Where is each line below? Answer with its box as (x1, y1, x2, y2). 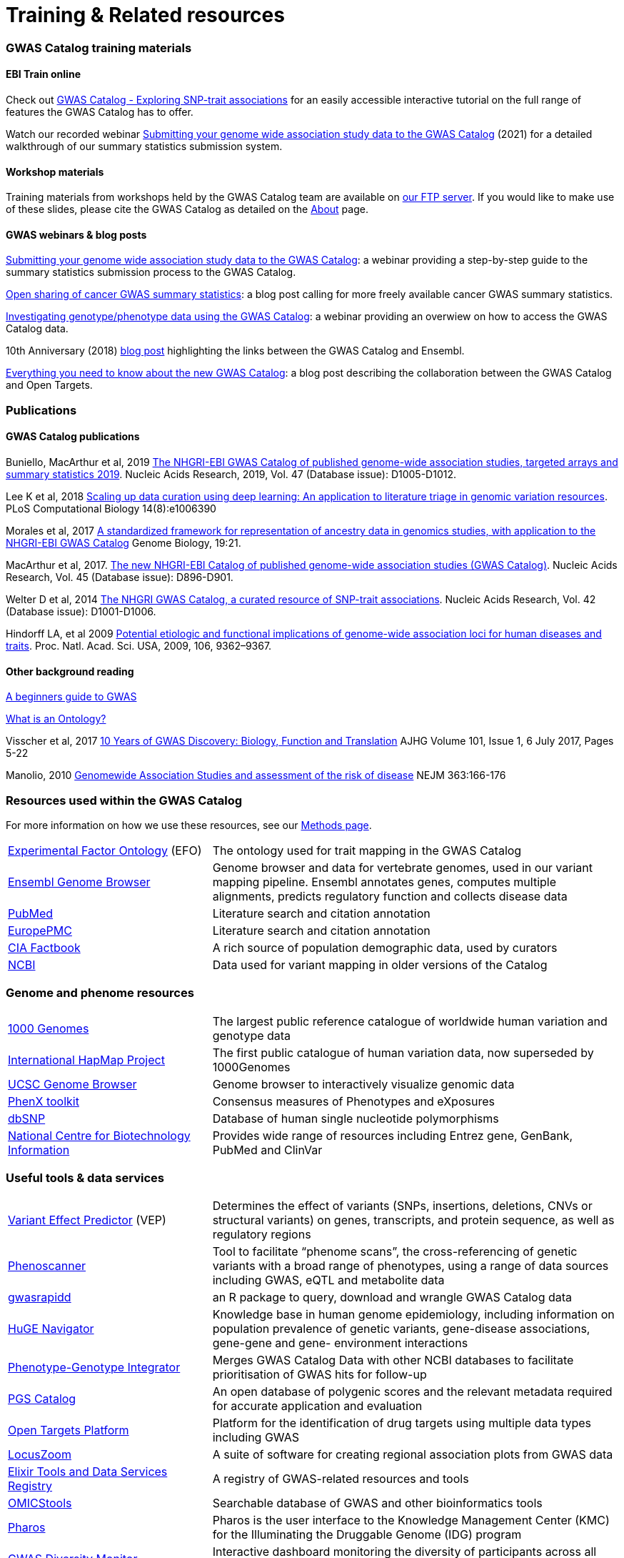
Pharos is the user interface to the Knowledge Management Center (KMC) (212, 1513, 610, 1528)
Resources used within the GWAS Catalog (6, 793, 243, 808)
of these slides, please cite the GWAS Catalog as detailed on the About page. (6, 203, 368, 216)
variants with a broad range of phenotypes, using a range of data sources (212, 1259, 609, 1274)
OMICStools (8, 1496, 72, 1511)
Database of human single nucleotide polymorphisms (212, 1111, 499, 1126)
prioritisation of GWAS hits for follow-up (212, 1367, 427, 1382)
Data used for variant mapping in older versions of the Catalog (212, 957, 548, 972)
